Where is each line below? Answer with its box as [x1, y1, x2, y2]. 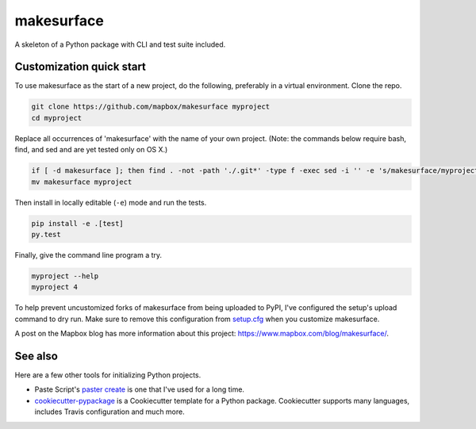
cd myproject [31, 113, 83, 122]
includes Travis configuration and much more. [34, 407, 186, 416]
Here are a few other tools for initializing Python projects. [14, 370, 202, 380]
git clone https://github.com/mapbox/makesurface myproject [31, 102, 271, 111]
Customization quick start [14, 60, 147, 74]
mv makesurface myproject [31, 177, 132, 186]
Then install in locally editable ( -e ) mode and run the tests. [14, 197, 207, 207]
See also [14, 349, 59, 362]
